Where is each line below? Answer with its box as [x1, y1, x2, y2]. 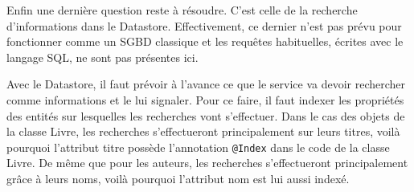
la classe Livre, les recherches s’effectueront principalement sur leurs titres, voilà [6, 123, 400, 140]
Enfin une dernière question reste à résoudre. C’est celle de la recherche [6, 2, 358, 18]
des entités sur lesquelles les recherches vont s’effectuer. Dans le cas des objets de [6, 107, 405, 124]
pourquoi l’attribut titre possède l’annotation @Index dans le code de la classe [6, 138, 390, 155]
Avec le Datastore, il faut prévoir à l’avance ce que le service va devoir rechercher [6, 76, 406, 92]
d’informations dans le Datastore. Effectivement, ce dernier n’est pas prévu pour [6, 17, 402, 34]
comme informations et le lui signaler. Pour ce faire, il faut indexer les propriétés [6, 91, 404, 108]
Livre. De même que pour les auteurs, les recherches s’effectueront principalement [6, 154, 408, 171]
